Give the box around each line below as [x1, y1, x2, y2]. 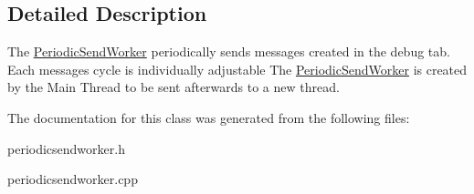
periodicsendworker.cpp [7, 169, 138, 189]
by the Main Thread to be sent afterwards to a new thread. [7, 77, 340, 97]
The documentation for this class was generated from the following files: [7, 107, 410, 127]
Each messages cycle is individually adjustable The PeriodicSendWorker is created [7, 59, 468, 78]
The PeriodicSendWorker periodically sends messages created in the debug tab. [7, 42, 450, 61]
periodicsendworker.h [7, 138, 125, 158]
